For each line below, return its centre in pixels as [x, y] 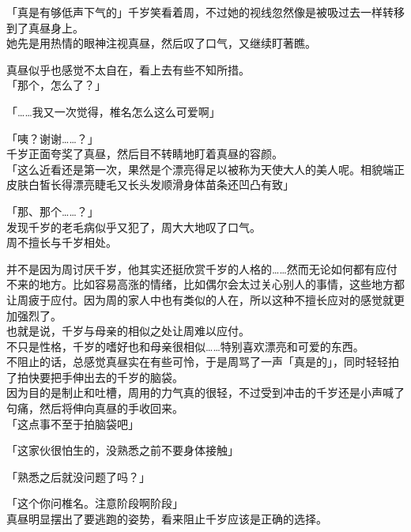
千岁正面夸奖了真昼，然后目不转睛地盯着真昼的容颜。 [145, 154]
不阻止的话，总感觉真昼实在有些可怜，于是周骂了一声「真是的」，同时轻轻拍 [203, 362]
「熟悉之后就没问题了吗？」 [78, 476]
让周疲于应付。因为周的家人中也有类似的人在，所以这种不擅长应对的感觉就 [200, 299]
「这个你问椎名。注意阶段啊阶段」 [95, 503]
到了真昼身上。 [45, 27]
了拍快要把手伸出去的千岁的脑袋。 [95, 377]
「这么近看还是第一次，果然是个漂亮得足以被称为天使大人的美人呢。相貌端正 [205, 169]
